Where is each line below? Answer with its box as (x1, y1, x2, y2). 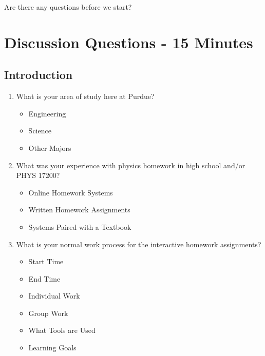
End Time (28, 273, 61, 284)
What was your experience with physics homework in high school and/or (16, 160, 245, 170)
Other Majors (28, 142, 71, 153)
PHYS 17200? (16, 170, 60, 181)
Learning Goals (28, 342, 77, 353)
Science (28, 125, 51, 136)
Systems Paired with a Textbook (28, 221, 131, 232)
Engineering (28, 108, 66, 118)
